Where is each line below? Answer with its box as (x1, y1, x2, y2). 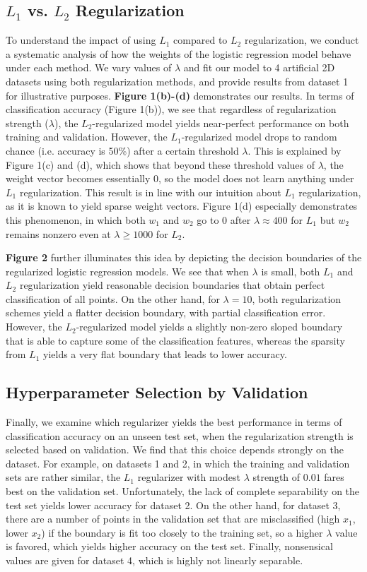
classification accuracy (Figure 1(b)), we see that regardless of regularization (6, 102, 337, 117)
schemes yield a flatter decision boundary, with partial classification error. (6, 305, 326, 320)
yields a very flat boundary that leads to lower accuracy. (43, 347, 287, 362)
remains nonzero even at (6, 226, 111, 241)
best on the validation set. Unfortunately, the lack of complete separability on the (6, 484, 360, 499)
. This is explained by (247, 143, 342, 157)
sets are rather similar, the (6, 470, 121, 484)
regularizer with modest (137, 470, 240, 484)
